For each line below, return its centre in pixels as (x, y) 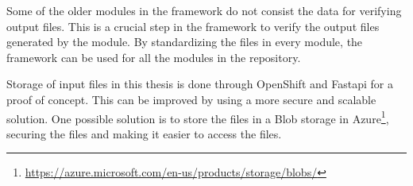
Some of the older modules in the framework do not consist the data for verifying (204, 10)
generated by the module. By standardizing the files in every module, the (185, 42)
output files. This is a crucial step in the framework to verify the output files (193, 26)
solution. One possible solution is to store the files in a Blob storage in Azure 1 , (198, 117)
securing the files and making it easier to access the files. (144, 133)
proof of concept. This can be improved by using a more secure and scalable (191, 99)
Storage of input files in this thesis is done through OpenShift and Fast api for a (200, 84)
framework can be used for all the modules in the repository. (154, 57)
